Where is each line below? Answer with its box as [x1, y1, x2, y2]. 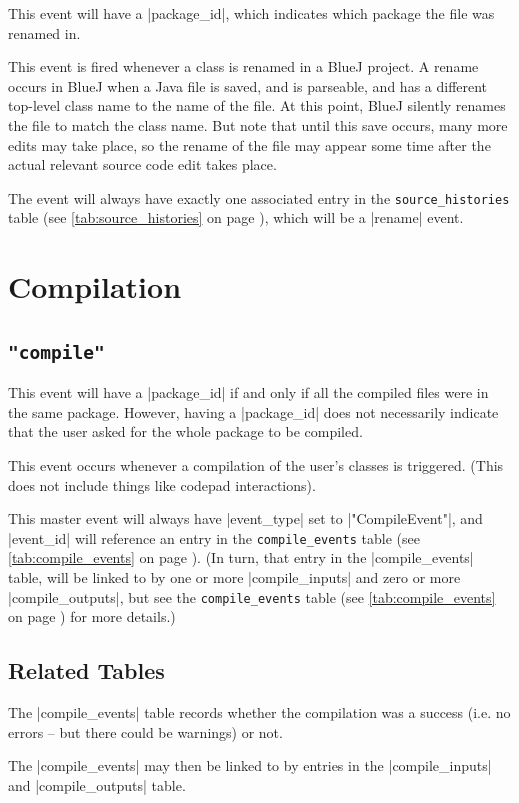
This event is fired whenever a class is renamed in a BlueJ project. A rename [8, 56, 479, 77]
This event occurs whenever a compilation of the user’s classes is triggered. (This [8, 454, 504, 475]
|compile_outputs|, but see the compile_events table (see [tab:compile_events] [8, 586, 496, 607]
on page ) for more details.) [8, 606, 176, 627]
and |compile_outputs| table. [8, 774, 186, 795]
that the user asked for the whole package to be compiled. [8, 421, 363, 442]
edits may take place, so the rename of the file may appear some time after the [8, 134, 491, 155]
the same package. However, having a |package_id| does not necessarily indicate [8, 401, 499, 422]
